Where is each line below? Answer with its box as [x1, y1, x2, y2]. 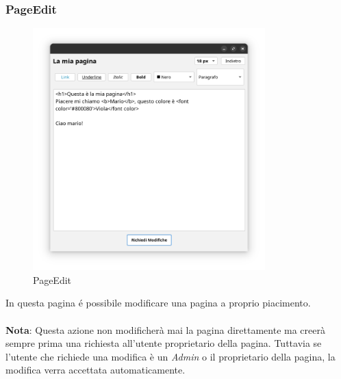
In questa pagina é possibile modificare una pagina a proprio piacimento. [5, 296, 311, 310]
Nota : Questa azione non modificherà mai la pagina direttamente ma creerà [5, 322, 325, 337]
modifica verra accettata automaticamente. [5, 363, 186, 377]
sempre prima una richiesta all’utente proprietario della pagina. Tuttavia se [5, 336, 322, 350]
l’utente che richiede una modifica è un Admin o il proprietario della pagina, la [5, 349, 336, 363]
